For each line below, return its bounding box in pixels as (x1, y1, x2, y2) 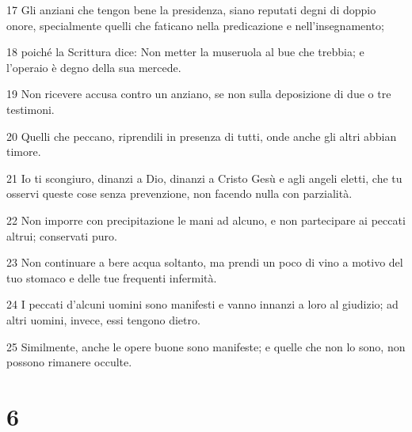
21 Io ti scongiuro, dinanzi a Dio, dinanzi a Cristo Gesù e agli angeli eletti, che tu (6, 169, 402, 186)
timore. (6, 143, 41, 160)
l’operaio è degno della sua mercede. (6, 59, 181, 75)
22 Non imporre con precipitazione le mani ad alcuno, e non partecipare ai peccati (6, 211, 406, 228)
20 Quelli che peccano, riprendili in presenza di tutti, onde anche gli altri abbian (6, 127, 397, 144)
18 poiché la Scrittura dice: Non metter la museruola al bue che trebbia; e (6, 44, 364, 60)
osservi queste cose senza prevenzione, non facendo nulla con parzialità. (6, 185, 353, 202)
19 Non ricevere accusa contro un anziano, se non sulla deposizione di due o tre (6, 85, 391, 102)
